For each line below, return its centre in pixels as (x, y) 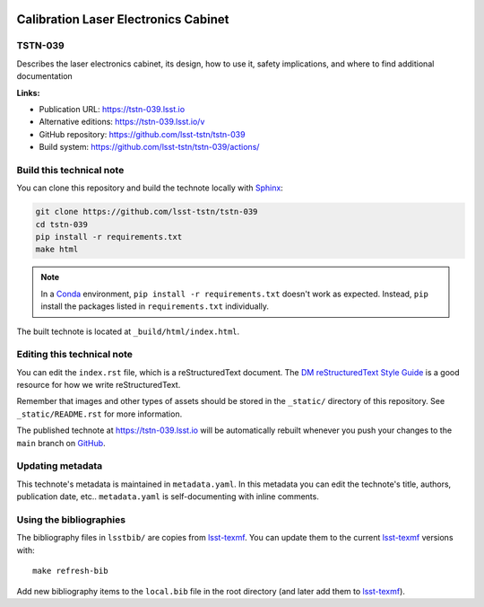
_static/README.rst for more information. (99, 414)
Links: (28, 92)
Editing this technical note (75, 355)
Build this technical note (70, 170)
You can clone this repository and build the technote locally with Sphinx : (150, 188)
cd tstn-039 (62, 224)
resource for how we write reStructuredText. (99, 385)
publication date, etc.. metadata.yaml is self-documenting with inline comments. (168, 497)
